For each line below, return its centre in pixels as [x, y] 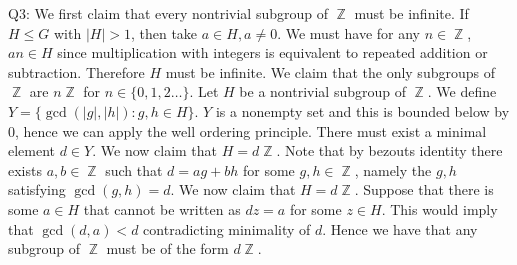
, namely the [393, 169]
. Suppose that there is [424, 189]
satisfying [37, 189]
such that [134, 169]
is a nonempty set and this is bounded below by [362, 110]
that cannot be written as [162, 208]
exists [25, 169]
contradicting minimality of [227, 228]
